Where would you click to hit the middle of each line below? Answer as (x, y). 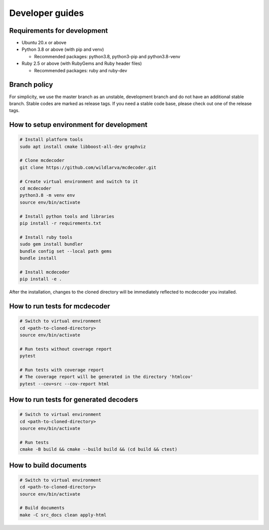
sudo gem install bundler (51, 244)
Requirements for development (59, 31)
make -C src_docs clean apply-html (63, 515)
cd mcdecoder (36, 189)
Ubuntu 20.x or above (44, 43)
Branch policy (31, 85)
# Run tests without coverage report (66, 349)
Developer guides (47, 13)
